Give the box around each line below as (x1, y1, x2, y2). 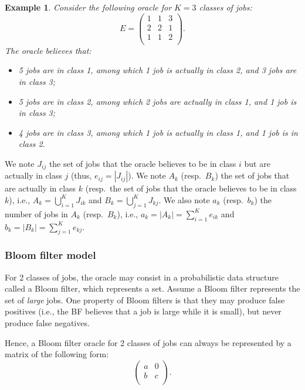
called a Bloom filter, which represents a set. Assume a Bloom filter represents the (5, 282, 300, 295)
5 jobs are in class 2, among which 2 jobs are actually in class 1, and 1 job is (18, 95, 297, 107)
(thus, (70, 169, 92, 182)
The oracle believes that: (5, 44, 91, 56)
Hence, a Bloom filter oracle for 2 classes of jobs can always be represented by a (5, 336, 292, 348)
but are (244, 157, 270, 169)
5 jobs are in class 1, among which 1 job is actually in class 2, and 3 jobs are (18, 64, 297, 76)
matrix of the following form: (5, 348, 109, 360)
